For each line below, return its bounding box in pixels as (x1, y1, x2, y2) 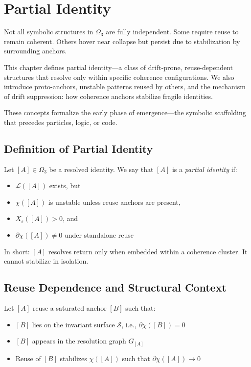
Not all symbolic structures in (4, 26, 93, 37)
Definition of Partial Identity (4, 141, 153, 156)
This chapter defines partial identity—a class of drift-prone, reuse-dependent (4, 62, 233, 72)
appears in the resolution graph (32, 336, 126, 346)
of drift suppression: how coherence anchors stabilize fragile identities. (4, 91, 213, 101)
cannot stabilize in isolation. (4, 256, 89, 266)
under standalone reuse (64, 230, 134, 240)
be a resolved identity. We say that (49, 164, 154, 174)
